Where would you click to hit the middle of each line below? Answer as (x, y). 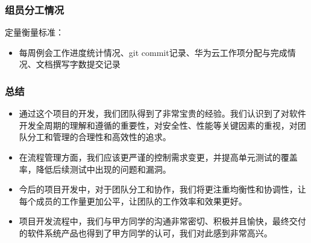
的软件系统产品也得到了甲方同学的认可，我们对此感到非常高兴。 (146, 232)
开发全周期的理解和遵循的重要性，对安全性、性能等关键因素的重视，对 (158, 125)
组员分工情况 (35, 9)
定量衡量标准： (34, 32)
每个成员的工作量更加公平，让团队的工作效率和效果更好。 (133, 201)
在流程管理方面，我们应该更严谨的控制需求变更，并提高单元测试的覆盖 (158, 157)
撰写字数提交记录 (86, 64)
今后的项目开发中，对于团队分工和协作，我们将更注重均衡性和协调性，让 (162, 189)
